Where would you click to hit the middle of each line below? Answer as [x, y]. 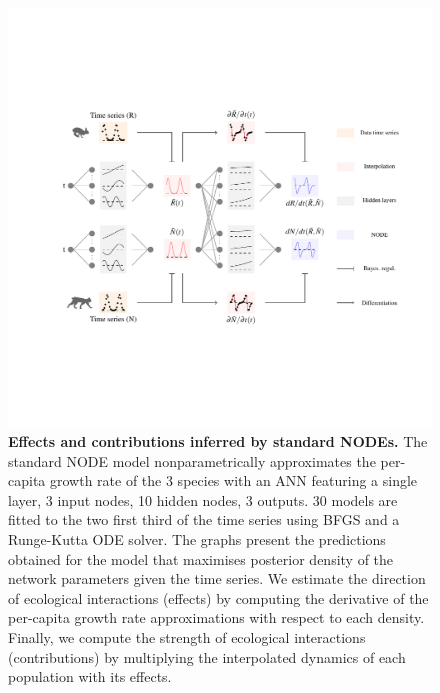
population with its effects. [90, 676]
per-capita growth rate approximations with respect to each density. [216, 617]
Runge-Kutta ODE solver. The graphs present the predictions [197, 539]
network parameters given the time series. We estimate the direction [217, 578]
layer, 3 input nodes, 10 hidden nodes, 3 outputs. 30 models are [203, 499]
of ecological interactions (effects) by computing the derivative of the [218, 597]
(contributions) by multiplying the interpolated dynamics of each [207, 656]
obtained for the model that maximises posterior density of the [201, 558]
